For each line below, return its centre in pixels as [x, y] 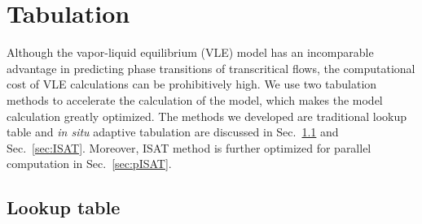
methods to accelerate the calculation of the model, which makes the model [195, 99]
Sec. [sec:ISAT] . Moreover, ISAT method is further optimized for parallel [189, 147]
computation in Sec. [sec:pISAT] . [89, 164]
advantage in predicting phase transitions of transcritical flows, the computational [211, 68]
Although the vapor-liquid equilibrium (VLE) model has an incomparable [190, 52]
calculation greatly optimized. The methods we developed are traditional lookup [207, 116]
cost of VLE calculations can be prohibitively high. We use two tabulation [192, 84]
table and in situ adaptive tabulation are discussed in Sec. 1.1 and [173, 132]
